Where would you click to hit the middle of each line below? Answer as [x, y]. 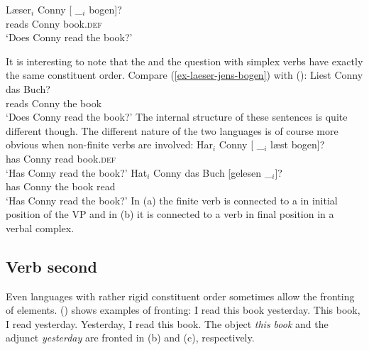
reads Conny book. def [54, 23]
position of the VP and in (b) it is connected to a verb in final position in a [170, 214]
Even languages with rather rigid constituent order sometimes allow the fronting [180, 296]
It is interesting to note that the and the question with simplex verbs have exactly [184, 61]
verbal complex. [40, 228]
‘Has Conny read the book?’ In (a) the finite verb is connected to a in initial [172, 200]
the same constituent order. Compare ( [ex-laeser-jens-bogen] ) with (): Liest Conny [184, 75]
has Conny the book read [61, 186]
